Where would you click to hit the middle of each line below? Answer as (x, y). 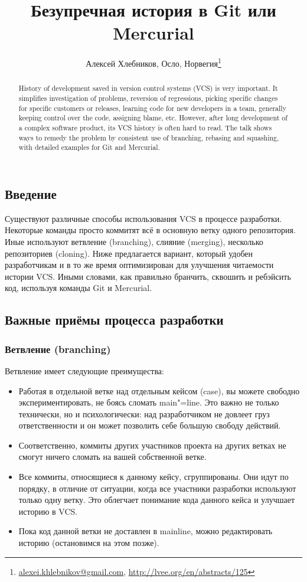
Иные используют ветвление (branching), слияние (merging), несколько (134, 241)
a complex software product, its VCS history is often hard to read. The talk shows (145, 127)
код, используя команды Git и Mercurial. (79, 288)
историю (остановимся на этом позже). (89, 543)
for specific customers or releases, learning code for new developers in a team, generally (152, 108)
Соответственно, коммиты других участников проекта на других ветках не (152, 445)
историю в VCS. (48, 511)
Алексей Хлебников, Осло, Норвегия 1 (153, 62)
